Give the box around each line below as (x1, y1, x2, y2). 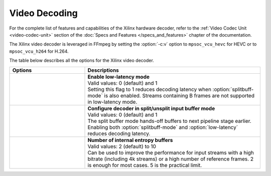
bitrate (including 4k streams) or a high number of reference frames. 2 (87, 155, 253, 162)
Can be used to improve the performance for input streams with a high (87, 149, 254, 156)
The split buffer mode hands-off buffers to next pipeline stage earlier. (87, 117, 252, 124)
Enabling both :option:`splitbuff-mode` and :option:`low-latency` (87, 123, 238, 130)
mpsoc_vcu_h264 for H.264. (9, 48, 69, 54)
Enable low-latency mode (87, 73, 150, 80)
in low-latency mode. (87, 98, 138, 105)
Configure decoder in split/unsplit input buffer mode (87, 105, 215, 112)
